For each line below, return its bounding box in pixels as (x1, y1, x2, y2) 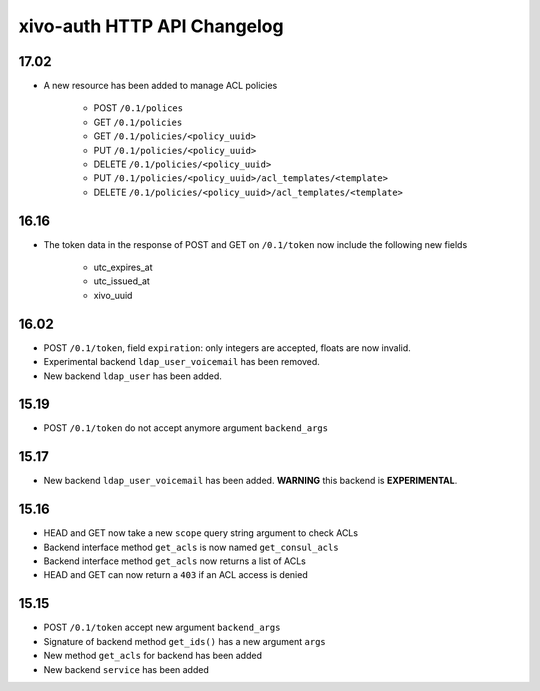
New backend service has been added (43, 663, 209, 675)
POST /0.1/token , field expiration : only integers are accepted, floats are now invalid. (43, 341, 412, 354)
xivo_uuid (93, 289, 133, 301)
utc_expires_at (93, 261, 153, 274)
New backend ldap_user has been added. (43, 370, 222, 382)
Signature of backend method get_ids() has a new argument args (43, 635, 327, 647)
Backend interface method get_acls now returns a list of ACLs (43, 555, 307, 567)
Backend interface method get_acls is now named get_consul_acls (43, 541, 339, 553)
